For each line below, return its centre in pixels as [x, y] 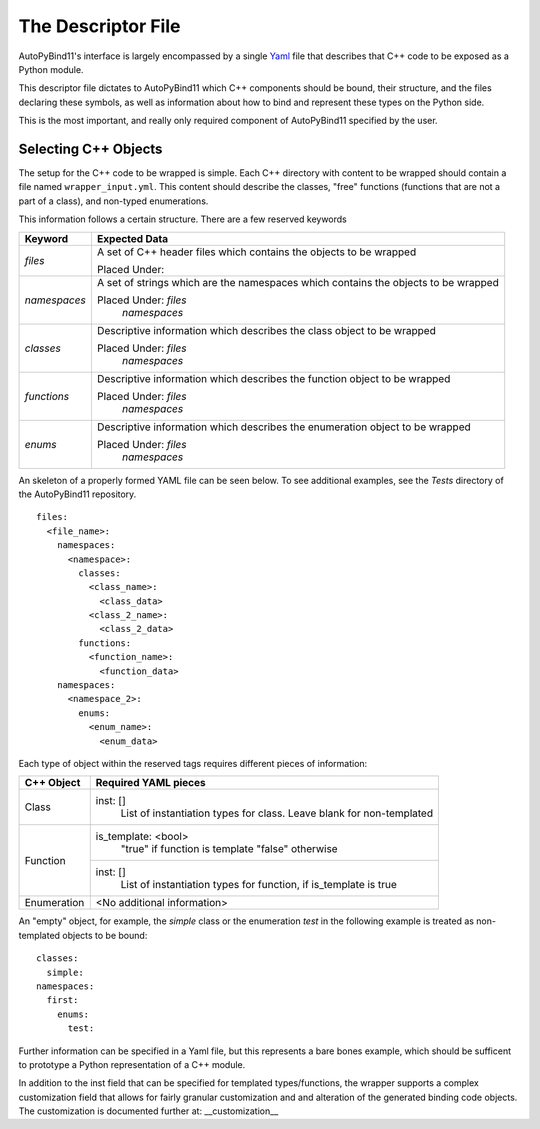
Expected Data [132, 238]
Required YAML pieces [150, 783]
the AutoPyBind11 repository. [77, 494]
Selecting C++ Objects [90, 148]
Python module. [51, 69]
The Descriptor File [99, 26]
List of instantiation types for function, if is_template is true [258, 885]
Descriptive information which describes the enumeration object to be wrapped [284, 427]
